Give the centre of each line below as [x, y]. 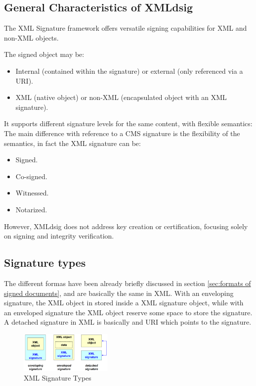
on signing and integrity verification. [59, 236]
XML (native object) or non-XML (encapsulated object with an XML [121, 97]
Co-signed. [31, 176]
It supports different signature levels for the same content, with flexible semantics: [128, 123]
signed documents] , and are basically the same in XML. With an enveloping [119, 293]
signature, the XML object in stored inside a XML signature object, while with [124, 303]
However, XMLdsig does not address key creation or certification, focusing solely [126, 226]
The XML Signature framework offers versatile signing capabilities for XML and [126, 28]
